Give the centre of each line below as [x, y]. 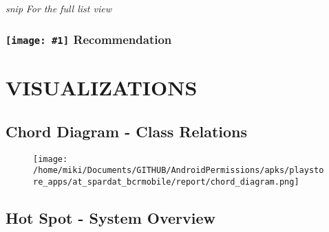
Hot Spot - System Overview [111, 217]
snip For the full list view [59, 8]
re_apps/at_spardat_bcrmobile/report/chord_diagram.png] [166, 182]
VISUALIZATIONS [102, 88]
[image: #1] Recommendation [89, 39]
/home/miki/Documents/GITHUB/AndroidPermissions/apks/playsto [179, 171]
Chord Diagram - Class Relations [127, 131]
